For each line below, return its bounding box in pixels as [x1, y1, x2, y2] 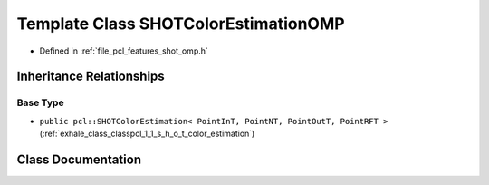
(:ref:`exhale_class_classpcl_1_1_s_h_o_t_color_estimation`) [39, 128, 255, 140]
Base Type [16, 96, 64, 109]
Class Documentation [16, 151, 142, 167]
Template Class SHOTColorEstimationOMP [16, 14, 345, 34]
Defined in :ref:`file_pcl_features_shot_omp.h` [39, 45, 208, 56]
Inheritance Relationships [16, 69, 165, 84]
